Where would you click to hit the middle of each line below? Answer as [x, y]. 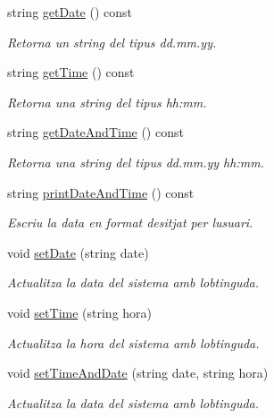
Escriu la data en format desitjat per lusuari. [130, 222]
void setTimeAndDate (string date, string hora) [138, 373]
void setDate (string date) [78, 252]
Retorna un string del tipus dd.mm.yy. [112, 42]
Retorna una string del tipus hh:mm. [107, 102]
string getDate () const [70, 12]
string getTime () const [71, 72]
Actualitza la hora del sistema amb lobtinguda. [133, 342]
